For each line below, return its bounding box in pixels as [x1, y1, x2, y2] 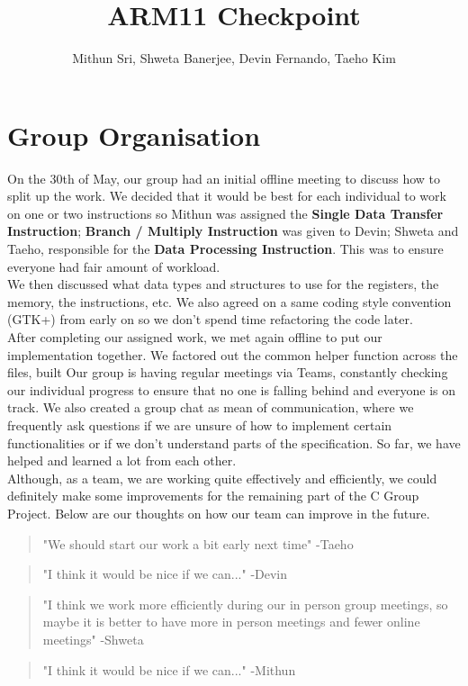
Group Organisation [7, 116, 261, 153]
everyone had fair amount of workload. [7, 257, 220, 275]
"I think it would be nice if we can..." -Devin [42, 564, 288, 583]
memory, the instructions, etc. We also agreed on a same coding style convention [7, 292, 452, 311]
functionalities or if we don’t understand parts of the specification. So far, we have [7, 433, 461, 452]
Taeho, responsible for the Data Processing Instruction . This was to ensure [7, 239, 444, 258]
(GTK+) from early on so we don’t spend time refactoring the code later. [7, 310, 413, 329]
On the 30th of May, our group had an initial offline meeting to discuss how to [7, 168, 440, 187]
